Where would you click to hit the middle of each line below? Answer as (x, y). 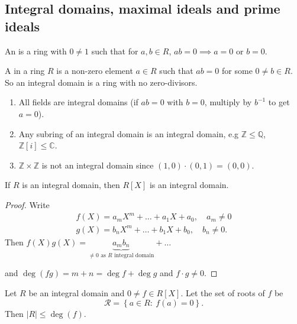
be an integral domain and (77, 293)
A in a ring (25, 71)
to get (279, 102)
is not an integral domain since (98, 165)
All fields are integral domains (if (78, 102)
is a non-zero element (95, 71)
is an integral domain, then (71, 185)
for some (237, 71)
